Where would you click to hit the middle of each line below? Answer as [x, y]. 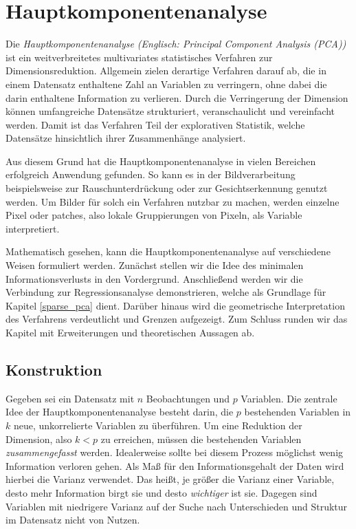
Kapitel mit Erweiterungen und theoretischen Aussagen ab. [130, 332]
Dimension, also [39, 439]
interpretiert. [33, 228]
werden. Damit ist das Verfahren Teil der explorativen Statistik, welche [155, 124]
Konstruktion [54, 369]
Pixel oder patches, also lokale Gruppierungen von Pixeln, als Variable [154, 215]
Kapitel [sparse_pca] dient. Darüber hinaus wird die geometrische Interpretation [175, 305]
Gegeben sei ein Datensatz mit [70, 398]
